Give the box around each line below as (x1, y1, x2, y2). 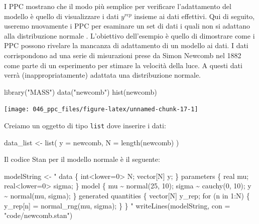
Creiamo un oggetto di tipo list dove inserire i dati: (4, 120, 166, 130)
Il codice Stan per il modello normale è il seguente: (4, 154, 160, 164)
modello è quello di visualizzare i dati (4, 11, 119, 21)
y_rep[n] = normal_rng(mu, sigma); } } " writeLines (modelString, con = (4, 200, 230, 210)
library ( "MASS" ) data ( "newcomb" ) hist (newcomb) (4, 86, 157, 97)
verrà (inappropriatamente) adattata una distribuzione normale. (4, 70, 201, 80)
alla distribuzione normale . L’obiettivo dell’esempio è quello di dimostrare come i (4, 30, 255, 41)
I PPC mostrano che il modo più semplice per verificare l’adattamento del (4, 1, 231, 11)
